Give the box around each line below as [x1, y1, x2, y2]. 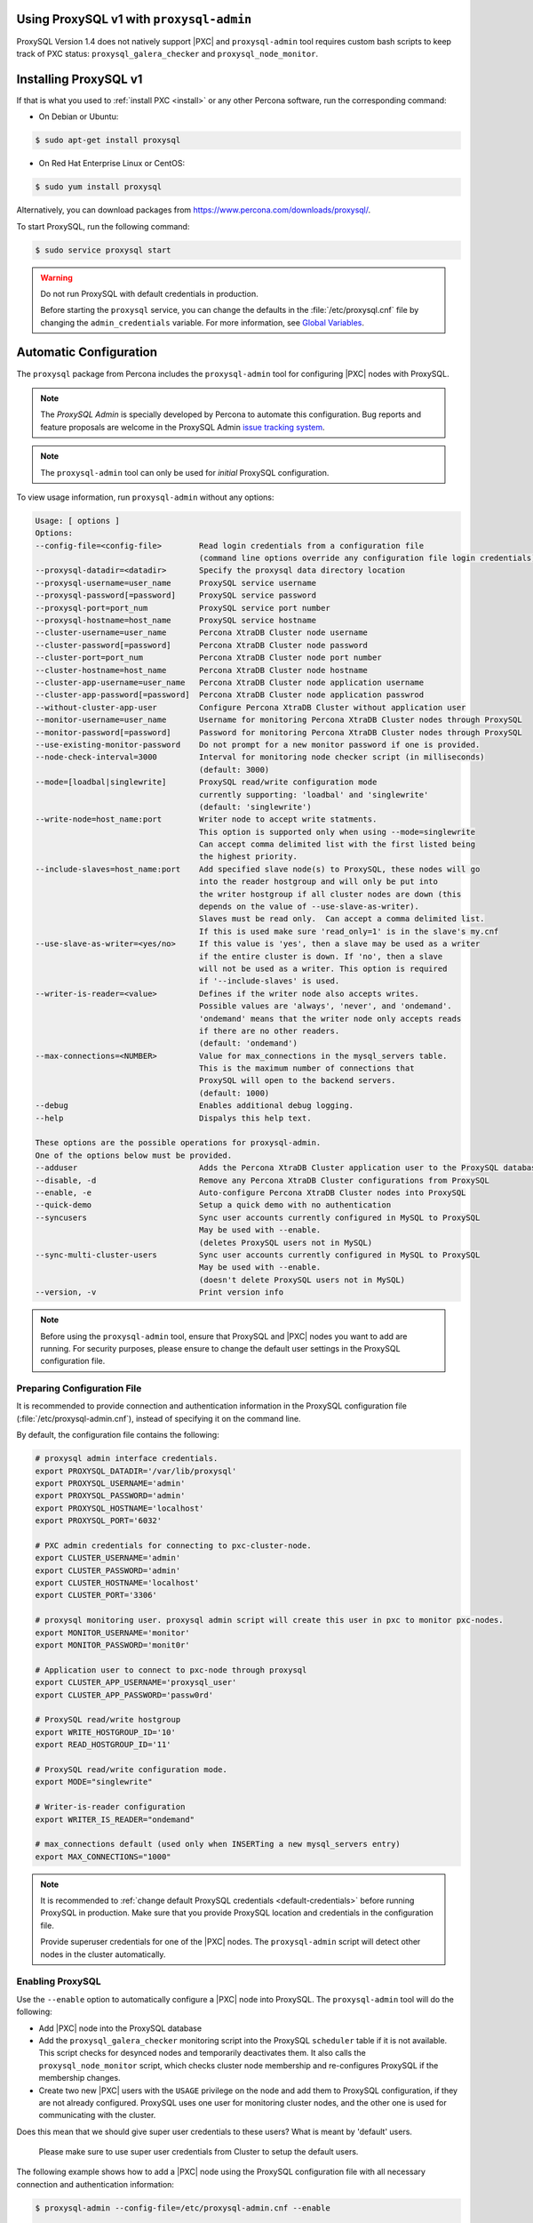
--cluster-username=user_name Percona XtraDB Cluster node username [35, 628, 369, 638]
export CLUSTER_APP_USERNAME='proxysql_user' [35, 1677, 237, 1688]
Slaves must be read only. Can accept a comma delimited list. [198, 914, 485, 924]
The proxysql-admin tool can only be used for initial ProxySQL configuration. [40, 467, 330, 478]
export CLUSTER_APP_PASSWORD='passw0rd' [35, 1689, 213, 1700]
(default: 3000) [198, 765, 270, 774]
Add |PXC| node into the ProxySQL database [38, 2023, 203, 2034]
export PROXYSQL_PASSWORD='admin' [35, 1490, 186, 1501]
